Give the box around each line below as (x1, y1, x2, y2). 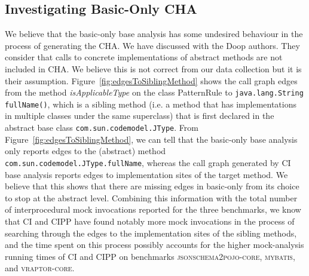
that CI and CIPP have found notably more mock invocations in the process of (5, 214, 295, 227)
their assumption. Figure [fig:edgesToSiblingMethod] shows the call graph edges (5, 74, 298, 87)
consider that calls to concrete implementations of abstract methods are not (5, 51, 283, 63)
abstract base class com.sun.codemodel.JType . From (5, 121, 198, 134)
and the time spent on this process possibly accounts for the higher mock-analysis (5, 238, 304, 251)
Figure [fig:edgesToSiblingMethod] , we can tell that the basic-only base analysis (5, 133, 298, 145)
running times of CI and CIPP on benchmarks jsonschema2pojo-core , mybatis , (5, 250, 295, 262)
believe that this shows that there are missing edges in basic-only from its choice (5, 180, 299, 192)
